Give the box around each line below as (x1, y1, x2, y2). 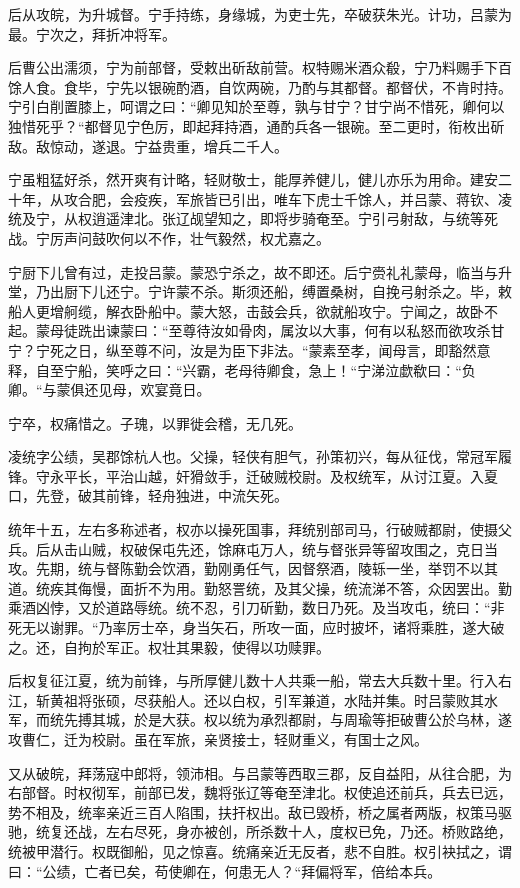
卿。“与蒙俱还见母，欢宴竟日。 (8, 379, 211, 400)
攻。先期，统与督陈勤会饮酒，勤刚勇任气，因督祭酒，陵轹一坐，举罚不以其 (8, 558, 498, 579)
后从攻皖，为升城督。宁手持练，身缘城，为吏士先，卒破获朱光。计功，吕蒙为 (8, 4, 512, 24)
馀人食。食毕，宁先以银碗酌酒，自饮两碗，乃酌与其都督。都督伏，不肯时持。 (8, 76, 512, 97)
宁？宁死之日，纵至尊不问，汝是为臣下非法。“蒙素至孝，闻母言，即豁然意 (8, 339, 491, 360)
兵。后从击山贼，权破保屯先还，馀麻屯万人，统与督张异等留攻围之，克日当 (8, 538, 498, 559)
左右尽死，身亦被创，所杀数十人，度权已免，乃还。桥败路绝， (105, 821, 512, 842)
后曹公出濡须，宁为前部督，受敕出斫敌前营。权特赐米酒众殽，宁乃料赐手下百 (8, 57, 512, 78)
